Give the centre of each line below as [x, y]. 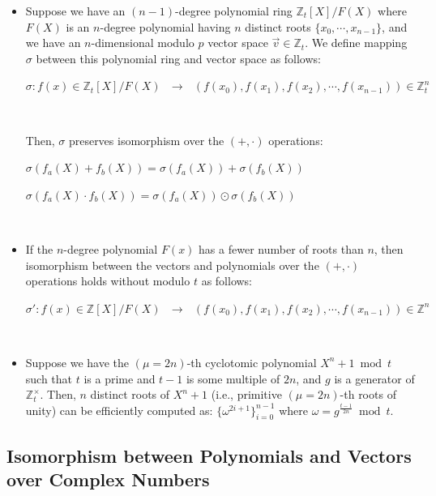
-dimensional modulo [143, 43]
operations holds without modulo [108, 281]
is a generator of [374, 378]
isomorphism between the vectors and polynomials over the [172, 265]
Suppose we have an [75, 11]
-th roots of [368, 394]
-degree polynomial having [165, 26]
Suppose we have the [77, 362]
